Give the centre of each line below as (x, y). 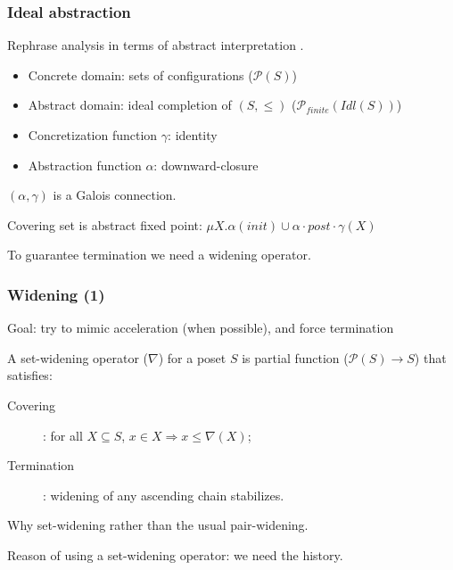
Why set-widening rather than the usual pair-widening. (158, 525)
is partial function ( (295, 357)
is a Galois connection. (115, 195)
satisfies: (30, 375)
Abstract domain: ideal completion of (130, 105)
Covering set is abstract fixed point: (105, 224)
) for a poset (192, 357)
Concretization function (93, 135)
